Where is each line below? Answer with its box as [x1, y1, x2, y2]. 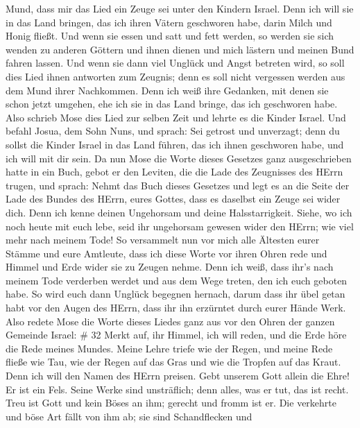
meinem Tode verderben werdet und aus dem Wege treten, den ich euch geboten [6, 273, 348, 287]
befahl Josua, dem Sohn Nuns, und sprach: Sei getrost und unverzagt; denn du [6, 123, 340, 138]
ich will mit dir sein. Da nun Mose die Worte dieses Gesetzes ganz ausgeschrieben [6, 151, 352, 165]
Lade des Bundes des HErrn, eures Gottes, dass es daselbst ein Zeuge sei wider [6, 191, 341, 206]
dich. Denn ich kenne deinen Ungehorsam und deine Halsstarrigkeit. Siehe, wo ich [6, 205, 352, 219]
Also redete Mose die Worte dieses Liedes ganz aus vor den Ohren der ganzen [6, 314, 335, 328]
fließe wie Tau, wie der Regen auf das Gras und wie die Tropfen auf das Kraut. [6, 354, 341, 369]
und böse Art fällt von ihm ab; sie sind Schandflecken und [6, 409, 252, 423]
